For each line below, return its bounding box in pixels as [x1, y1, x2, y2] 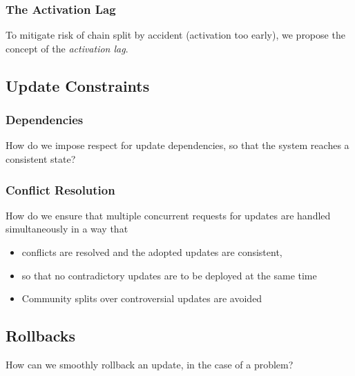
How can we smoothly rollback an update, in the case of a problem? [6, 357, 294, 371]
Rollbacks [6, 325, 76, 346]
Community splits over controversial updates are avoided [21, 291, 262, 306]
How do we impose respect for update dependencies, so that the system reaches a [6, 138, 349, 152]
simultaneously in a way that [6, 221, 128, 236]
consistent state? [6, 152, 76, 166]
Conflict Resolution [6, 181, 115, 198]
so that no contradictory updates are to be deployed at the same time [21, 268, 317, 282]
